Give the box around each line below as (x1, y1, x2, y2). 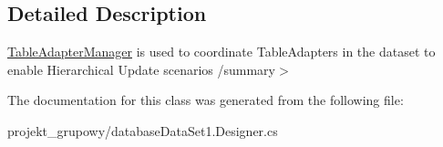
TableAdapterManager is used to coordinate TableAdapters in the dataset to (7, 42, 436, 61)
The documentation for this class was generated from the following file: (7, 90, 404, 110)
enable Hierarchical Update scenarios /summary (7, 59, 275, 79)
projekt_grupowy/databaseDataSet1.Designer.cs (7, 121, 278, 140)
